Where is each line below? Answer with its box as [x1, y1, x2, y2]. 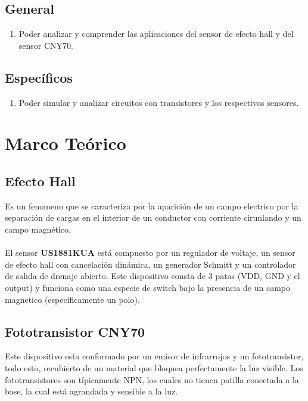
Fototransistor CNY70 [5, 322, 145, 340]
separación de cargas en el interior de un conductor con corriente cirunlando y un [5, 211, 301, 224]
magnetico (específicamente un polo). [5, 293, 140, 305]
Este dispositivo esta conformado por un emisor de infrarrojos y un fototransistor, [5, 350, 304, 362]
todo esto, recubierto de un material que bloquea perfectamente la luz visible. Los [5, 361, 303, 374]
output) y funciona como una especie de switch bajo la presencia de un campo [5, 281, 290, 293]
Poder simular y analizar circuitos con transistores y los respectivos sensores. [18, 96, 299, 108]
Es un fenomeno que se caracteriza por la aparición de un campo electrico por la [5, 199, 298, 212]
